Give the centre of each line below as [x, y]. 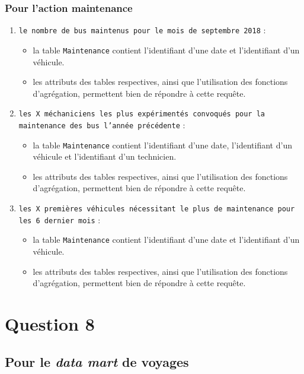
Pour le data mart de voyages [97, 361]
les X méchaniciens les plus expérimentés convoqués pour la [142, 114]
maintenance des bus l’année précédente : [102, 124]
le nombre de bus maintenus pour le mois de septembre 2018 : [142, 30]
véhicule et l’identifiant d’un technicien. [105, 156]
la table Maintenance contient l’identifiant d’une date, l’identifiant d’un [162, 145]
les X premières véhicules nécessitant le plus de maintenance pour [157, 209]
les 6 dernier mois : [60, 219]
